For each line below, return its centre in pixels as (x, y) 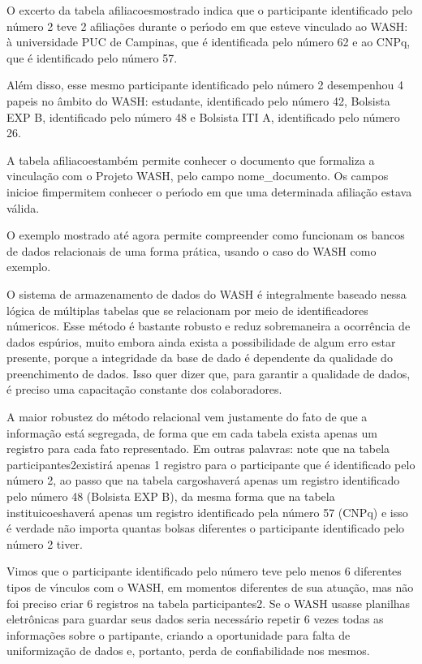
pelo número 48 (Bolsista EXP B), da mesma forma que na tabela (171, 496)
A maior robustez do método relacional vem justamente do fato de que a (187, 417)
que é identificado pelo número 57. (92, 57)
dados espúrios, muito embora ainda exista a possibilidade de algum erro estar (201, 341)
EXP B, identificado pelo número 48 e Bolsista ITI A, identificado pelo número (203, 116)
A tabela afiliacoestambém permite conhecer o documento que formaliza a (191, 160)
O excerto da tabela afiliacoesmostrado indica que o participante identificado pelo (210, 10)
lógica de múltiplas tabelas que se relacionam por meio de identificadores (187, 310)
